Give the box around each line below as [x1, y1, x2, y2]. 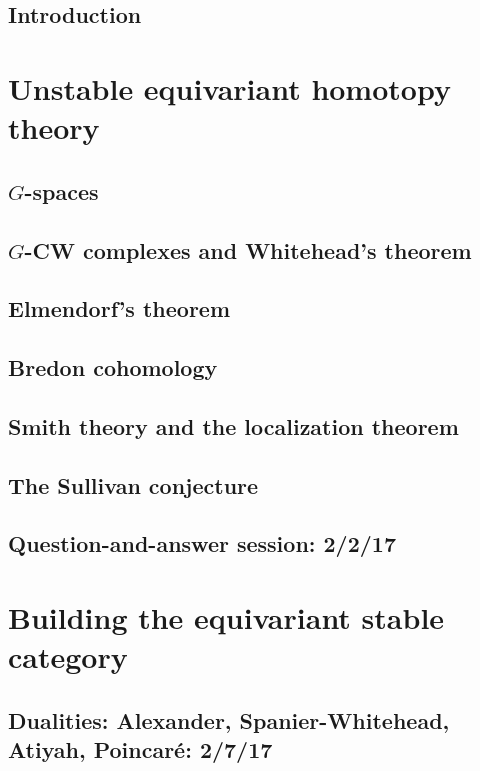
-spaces [24, 175, 99, 206]
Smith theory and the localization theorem [8, 410, 459, 441]
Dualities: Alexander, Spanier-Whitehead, [8, 704, 450, 735]
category [8, 636, 128, 677]
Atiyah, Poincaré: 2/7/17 [8, 734, 273, 765]
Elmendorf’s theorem [8, 293, 231, 324]
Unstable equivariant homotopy [8, 67, 451, 108]
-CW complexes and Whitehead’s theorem [24, 234, 472, 265]
